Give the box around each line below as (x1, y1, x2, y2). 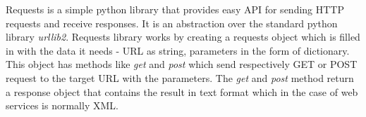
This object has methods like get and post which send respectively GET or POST (6, 57, 358, 71)
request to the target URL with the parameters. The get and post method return (6, 70, 354, 85)
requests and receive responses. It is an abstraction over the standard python (6, 15, 338, 30)
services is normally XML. (6, 98, 118, 113)
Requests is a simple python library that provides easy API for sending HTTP (6, 2, 345, 16)
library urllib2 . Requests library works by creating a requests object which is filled (6, 29, 360, 44)
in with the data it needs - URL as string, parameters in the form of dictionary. (6, 43, 350, 57)
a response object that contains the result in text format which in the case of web (6, 84, 358, 99)
